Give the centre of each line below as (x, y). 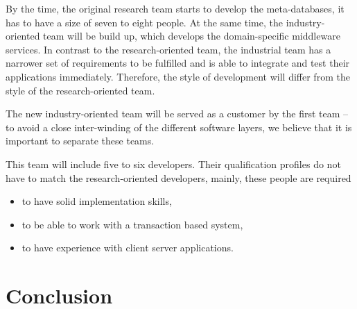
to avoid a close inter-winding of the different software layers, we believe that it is (179, 127)
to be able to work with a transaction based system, (132, 224)
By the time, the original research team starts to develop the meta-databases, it (175, 8)
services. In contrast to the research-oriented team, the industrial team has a (168, 49)
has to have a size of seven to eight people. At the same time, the (144, 22)
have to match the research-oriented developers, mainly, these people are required (178, 177)
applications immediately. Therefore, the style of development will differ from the (178, 76)
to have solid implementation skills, (97, 201)
